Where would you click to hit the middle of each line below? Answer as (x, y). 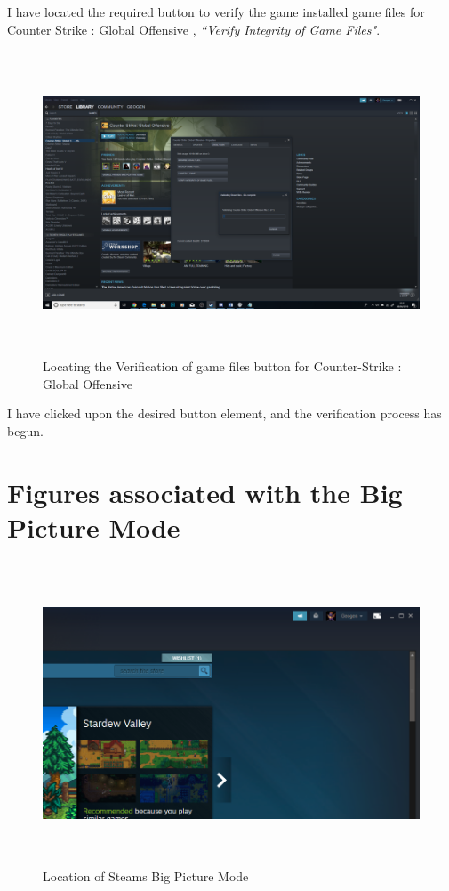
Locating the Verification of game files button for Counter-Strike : (222, 365)
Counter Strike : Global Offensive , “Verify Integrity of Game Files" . (194, 29)
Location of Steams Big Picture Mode (146, 876)
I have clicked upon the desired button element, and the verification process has (224, 413)
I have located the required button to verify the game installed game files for (216, 12)
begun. (25, 430)
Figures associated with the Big (205, 492)
